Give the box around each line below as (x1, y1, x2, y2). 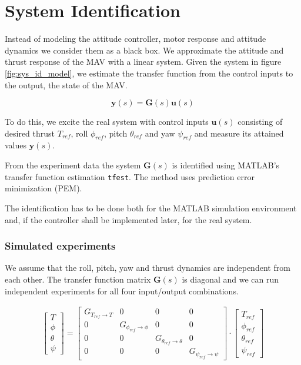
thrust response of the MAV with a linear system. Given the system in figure (5, 55, 282, 68)
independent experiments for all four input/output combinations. (5, 284, 239, 297)
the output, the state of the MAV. (5, 78, 128, 91)
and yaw (145, 127, 175, 139)
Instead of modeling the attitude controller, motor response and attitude (5, 32, 266, 45)
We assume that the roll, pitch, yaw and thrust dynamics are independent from (5, 261, 290, 274)
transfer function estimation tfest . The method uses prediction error (5, 170, 255, 182)
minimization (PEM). (5, 182, 82, 194)
